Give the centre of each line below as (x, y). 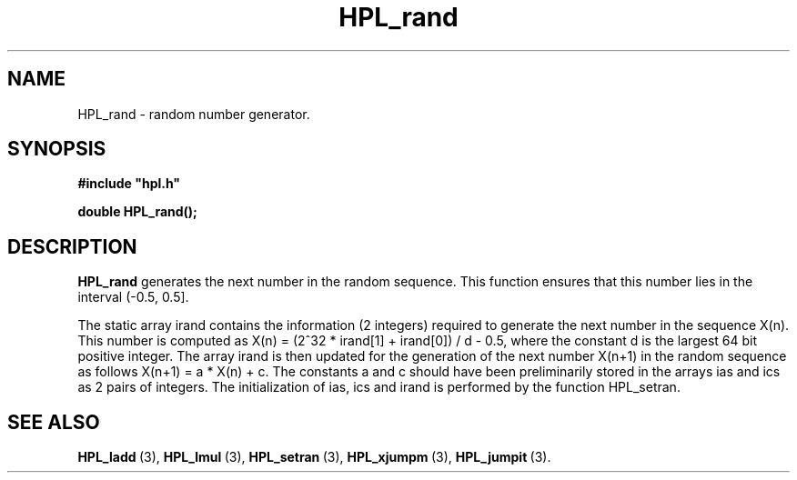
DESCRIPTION (72, 246)
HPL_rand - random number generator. (194, 114)
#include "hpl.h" (129, 184)
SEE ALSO (54, 422)
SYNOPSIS (57, 149)
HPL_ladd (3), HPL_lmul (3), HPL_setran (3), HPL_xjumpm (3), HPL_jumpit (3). (314, 457)
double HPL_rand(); (137, 212)
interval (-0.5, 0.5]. (133, 297)
